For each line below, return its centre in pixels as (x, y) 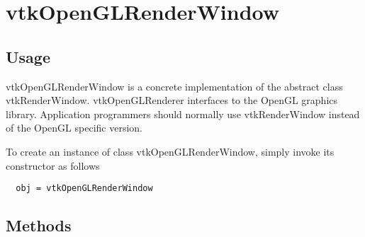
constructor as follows (53, 165)
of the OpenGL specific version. (74, 128)
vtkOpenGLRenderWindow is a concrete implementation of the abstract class (174, 86)
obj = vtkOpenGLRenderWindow (84, 189)
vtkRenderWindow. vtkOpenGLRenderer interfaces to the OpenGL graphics (172, 100)
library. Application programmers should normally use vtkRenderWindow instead (183, 114)
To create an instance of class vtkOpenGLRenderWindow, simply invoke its (170, 151)
